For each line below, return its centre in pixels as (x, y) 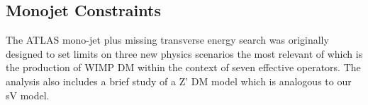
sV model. (28, 95)
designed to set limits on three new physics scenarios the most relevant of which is (184, 53)
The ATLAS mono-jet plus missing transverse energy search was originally (167, 40)
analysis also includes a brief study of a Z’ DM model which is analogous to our (179, 81)
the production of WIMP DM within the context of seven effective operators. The (183, 67)
